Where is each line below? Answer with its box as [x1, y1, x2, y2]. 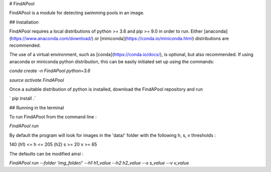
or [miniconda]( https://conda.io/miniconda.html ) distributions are [94, 35, 229, 41]
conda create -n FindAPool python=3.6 [9, 68, 90, 74]
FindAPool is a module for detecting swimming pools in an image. [9, 10, 145, 16]
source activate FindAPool [9, 77, 64, 83]
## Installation [9, 19, 39, 25]
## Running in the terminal [9, 104, 64, 110]
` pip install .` [9, 95, 36, 101]
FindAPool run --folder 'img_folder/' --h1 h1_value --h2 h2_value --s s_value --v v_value [9, 160, 189, 166]
